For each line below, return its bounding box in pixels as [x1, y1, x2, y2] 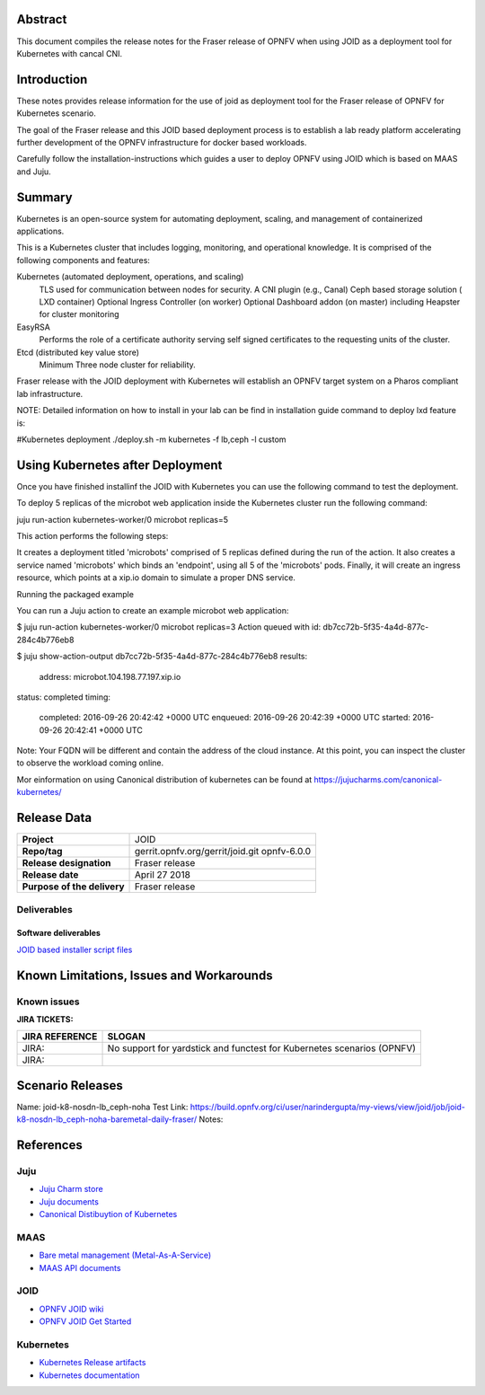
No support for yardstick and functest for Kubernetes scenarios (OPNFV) [107, 1042, 417, 1055]
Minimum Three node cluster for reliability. [39, 359, 197, 370]
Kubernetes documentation [39, 1370, 140, 1381]
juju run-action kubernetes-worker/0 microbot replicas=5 [16, 514, 229, 525]
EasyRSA [16, 322, 51, 332]
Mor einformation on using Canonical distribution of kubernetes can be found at [16, 773, 313, 785]
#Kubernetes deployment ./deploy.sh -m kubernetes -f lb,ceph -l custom [16, 434, 287, 445]
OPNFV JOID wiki [39, 1303, 104, 1314]
